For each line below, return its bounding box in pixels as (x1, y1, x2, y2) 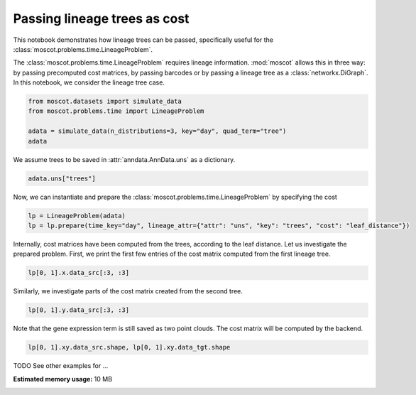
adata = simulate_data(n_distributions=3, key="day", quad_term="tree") (28, 127, 287, 135)
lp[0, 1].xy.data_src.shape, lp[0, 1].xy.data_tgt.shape (28, 343, 231, 352)
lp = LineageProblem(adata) (28, 212, 126, 220)
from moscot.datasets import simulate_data (28, 97, 182, 106)
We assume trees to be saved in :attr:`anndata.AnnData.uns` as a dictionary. (13, 155, 236, 163)
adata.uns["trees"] (28, 174, 96, 183)
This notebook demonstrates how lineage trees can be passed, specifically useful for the (13, 36, 273, 44)
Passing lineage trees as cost (13, 11, 190, 26)
